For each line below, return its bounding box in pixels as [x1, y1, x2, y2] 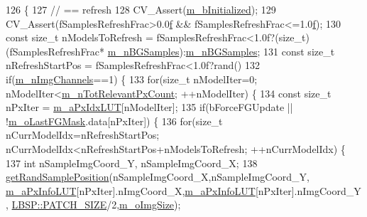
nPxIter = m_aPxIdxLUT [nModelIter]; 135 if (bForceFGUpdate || [6, 100, 293, 115]
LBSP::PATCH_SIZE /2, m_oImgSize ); [11, 197, 181, 212]
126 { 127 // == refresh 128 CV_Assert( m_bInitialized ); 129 [6, 2, 276, 16]
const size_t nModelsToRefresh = [6, 30, 153, 45]
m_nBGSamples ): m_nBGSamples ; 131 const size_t [107, 43, 335, 58]
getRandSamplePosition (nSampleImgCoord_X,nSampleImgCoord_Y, [6, 169, 310, 184]
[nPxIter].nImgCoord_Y [255, 183, 361, 198]
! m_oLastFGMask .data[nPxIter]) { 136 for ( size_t [6, 113, 223, 128]
